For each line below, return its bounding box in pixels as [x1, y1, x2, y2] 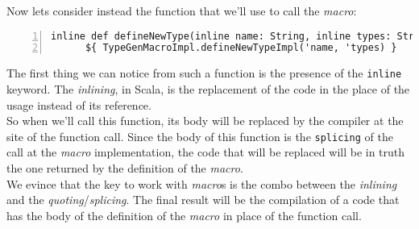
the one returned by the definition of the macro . [6, 160, 243, 177]
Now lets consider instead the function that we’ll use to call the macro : [6, 2, 357, 19]
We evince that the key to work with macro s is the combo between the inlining [6, 175, 397, 192]
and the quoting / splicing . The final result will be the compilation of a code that [6, 191, 400, 208]
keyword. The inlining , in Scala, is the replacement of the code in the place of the [6, 81, 410, 97]
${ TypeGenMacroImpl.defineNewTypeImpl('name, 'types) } [85, 42, 397, 54]
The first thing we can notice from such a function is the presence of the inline [6, 65, 402, 81]
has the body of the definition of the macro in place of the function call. [6, 206, 362, 223]
